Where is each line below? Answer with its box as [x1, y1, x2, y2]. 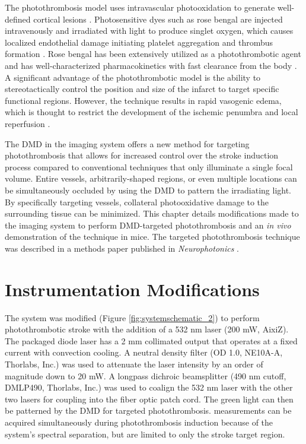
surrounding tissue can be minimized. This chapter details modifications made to [5, 207, 299, 220]
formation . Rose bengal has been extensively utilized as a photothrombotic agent [5, 47, 301, 60]
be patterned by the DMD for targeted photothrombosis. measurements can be [5, 404, 292, 417]
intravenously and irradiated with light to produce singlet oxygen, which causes [5, 24, 294, 37]
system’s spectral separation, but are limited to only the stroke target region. [5, 427, 285, 440]
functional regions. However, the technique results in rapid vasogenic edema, [5, 94, 282, 106]
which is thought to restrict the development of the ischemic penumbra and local [5, 106, 298, 118]
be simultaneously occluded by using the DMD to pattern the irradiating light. [5, 183, 292, 196]
